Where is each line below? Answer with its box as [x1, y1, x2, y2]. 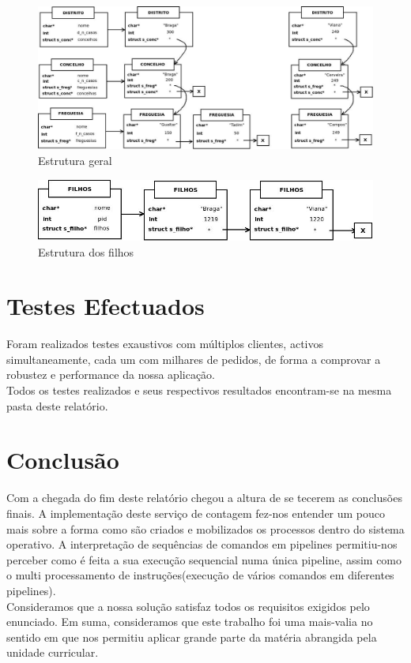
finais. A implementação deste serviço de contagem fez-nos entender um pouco [6, 504, 386, 521]
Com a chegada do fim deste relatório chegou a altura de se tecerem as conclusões [6, 489, 402, 506]
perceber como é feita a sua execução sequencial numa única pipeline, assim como [6, 551, 402, 567]
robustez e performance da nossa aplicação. [6, 366, 215, 383]
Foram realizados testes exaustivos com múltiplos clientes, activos [6, 335, 323, 352]
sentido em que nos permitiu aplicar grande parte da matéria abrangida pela [6, 628, 377, 645]
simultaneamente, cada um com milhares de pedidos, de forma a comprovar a [6, 350, 381, 367]
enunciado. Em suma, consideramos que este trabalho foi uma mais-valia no [6, 613, 373, 630]
